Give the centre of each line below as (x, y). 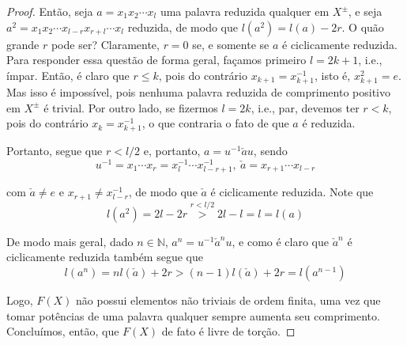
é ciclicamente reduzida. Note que (292, 192)
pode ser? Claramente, (105, 44)
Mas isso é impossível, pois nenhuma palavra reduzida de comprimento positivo (198, 91)
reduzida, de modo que (183, 27)
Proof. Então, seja (50, 11)
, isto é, (333, 75)
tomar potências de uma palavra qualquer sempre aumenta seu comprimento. (193, 315)
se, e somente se (231, 44)
